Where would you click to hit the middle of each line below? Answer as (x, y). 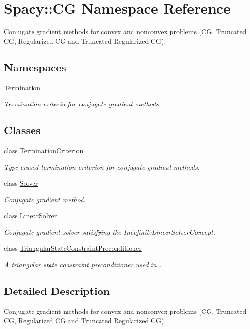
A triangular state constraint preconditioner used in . (83, 265)
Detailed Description (57, 291)
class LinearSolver (31, 216)
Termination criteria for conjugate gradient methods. (83, 104)
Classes (22, 130)
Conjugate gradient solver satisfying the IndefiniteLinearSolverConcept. (109, 232)
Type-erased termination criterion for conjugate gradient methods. (102, 166)
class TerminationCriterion (44, 150)
